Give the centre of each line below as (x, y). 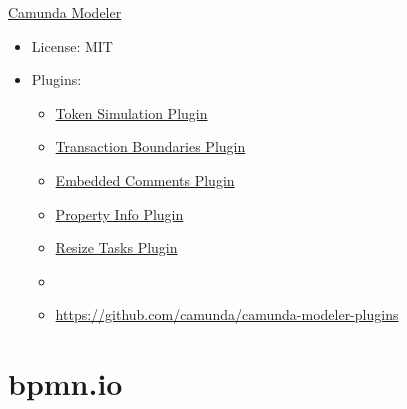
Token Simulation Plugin (131, 112)
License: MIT (72, 45)
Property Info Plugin (119, 213)
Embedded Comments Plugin (145, 179)
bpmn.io (65, 383)
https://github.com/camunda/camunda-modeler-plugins (227, 314)
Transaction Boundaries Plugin (150, 146)
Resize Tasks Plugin (116, 247)
